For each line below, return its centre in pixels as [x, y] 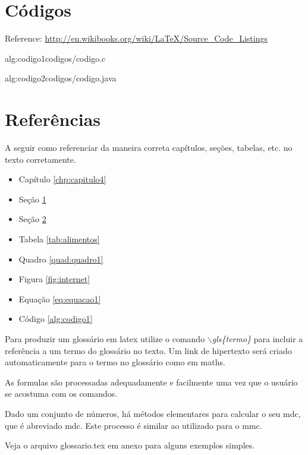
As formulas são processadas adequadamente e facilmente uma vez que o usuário [151, 382]
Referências [53, 119]
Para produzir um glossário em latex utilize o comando [105, 338]
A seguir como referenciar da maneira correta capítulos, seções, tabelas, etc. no [149, 148]
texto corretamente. [40, 159]
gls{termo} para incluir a [257, 338]
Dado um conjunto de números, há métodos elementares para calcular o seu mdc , [153, 413]
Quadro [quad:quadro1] [61, 259]
